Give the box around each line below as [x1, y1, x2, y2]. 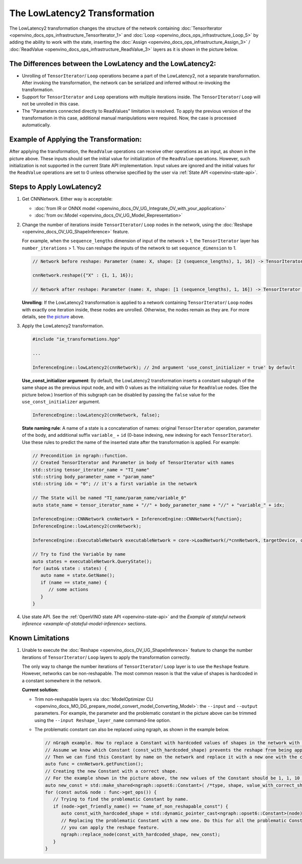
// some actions [48, 587, 89, 592]
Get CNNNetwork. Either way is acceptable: [22, 196, 113, 202]
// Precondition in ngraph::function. [32, 452, 128, 458]
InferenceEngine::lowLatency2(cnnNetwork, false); [32, 412, 161, 418]
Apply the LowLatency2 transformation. [22, 323, 104, 329]
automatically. [22, 122, 51, 128]
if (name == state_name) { [40, 579, 107, 585]
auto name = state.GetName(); [40, 572, 115, 578]
